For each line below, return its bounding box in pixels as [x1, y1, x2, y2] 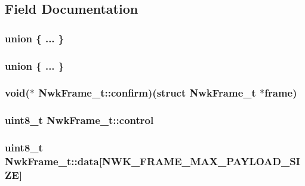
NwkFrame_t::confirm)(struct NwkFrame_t [38, 85, 256, 100]
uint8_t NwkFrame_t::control [5, 113, 154, 128]
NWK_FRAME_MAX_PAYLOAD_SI [101, 154, 300, 168]
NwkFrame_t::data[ [5, 154, 102, 168]
